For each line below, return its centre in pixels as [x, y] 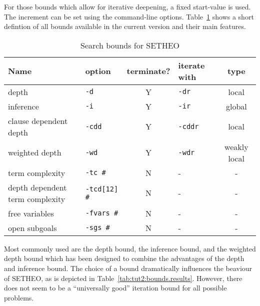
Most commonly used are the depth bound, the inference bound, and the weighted [130, 248]
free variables [31, 213]
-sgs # [97, 228]
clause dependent [38, 120]
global [236, 106]
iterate [191, 65]
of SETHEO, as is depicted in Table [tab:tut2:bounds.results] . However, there [123, 278]
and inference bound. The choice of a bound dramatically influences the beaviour [128, 268]
